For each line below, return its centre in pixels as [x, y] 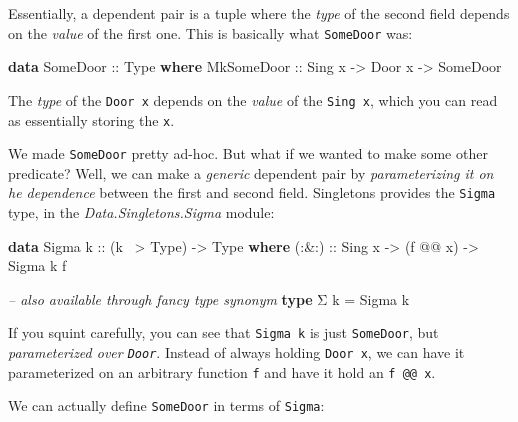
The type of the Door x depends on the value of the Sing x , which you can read [253, 99]
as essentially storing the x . [91, 119]
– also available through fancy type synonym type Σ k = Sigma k [209, 298]
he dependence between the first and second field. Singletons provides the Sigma [252, 192]
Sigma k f [37, 265]
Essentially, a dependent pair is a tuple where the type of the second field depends [259, 13]
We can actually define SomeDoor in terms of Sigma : [166, 405]
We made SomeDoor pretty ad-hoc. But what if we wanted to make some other [248, 153]
